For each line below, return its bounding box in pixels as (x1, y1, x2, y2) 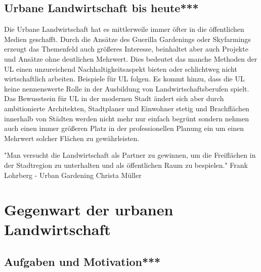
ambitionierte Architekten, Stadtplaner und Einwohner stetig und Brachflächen (4, 103, 249, 113)
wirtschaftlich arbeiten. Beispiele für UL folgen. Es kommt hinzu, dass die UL (4, 73, 245, 84)
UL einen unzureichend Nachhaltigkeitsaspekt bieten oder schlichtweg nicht (4, 63, 237, 74)
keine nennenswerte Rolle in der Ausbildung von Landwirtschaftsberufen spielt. (4, 83, 249, 94)
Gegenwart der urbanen (4, 199, 173, 220)
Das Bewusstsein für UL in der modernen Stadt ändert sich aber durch (4, 93, 224, 104)
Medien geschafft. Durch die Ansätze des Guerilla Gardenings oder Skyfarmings (4, 33, 251, 44)
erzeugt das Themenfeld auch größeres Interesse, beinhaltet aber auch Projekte (4, 43, 248, 54)
